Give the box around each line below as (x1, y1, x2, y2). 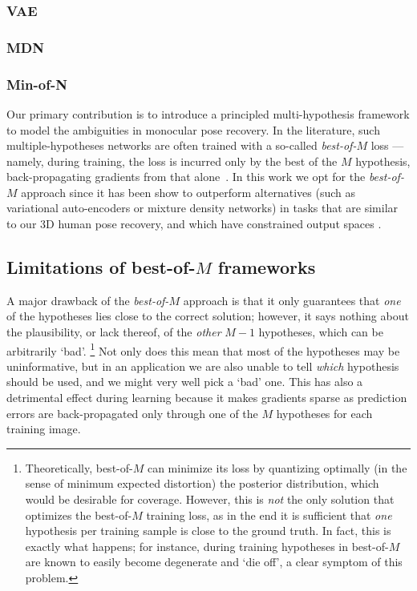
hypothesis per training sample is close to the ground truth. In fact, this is (25, 522, 391, 539)
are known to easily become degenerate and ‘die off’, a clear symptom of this (25, 553, 403, 570)
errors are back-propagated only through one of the (6, 404, 258, 421)
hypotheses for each (276, 404, 373, 421)
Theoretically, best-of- (25, 459, 133, 476)
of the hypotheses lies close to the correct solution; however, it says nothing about (6, 308, 409, 324)
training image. (6, 420, 81, 437)
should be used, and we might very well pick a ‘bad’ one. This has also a (6, 373, 363, 390)
